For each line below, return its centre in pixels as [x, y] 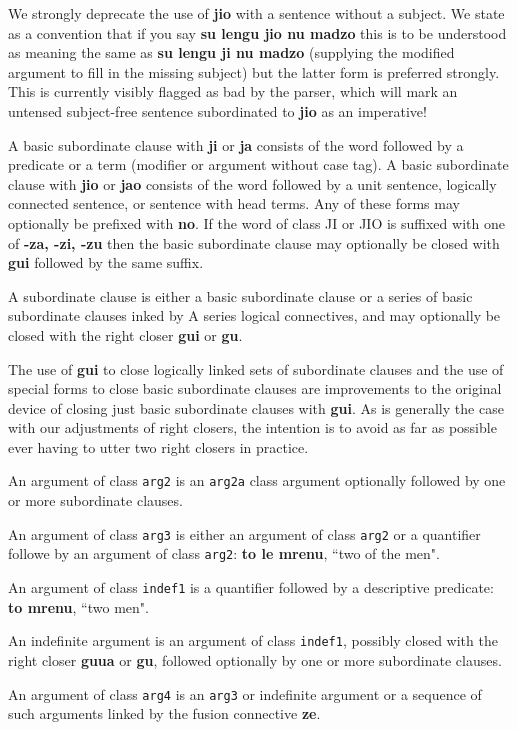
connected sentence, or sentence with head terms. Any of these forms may [234, 203]
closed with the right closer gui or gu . [125, 334]
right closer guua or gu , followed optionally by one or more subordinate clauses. [255, 659]
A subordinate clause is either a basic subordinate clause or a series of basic [240, 295]
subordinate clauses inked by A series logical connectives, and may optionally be [254, 315]
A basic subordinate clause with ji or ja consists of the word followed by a [236, 144]
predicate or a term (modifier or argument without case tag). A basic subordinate [258, 164]
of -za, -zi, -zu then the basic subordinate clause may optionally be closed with [254, 242]
